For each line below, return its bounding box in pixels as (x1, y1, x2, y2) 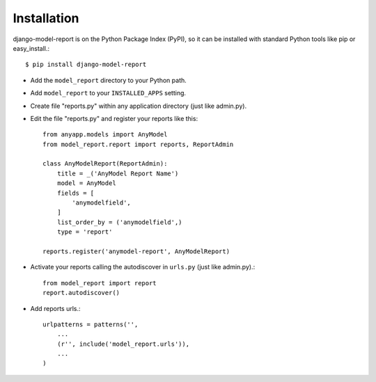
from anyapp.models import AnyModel (42, 131, 168, 138)
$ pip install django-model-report (25, 61, 147, 69)
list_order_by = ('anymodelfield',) (56, 218, 182, 226)
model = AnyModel (56, 180, 116, 187)
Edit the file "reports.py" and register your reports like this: (30, 114, 198, 122)
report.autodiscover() (42, 289, 120, 297)
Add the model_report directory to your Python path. (30, 76, 187, 84)
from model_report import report (42, 279, 157, 287)
